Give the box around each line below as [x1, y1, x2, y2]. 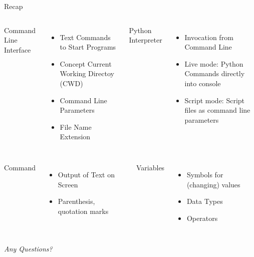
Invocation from [184, 32, 233, 42]
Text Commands [60, 32, 111, 42]
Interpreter [129, 35, 162, 45]
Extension [60, 131, 91, 142]
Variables [136, 162, 165, 172]
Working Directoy [60, 68, 114, 79]
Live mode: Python [184, 58, 243, 69]
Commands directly [184, 68, 245, 79]
